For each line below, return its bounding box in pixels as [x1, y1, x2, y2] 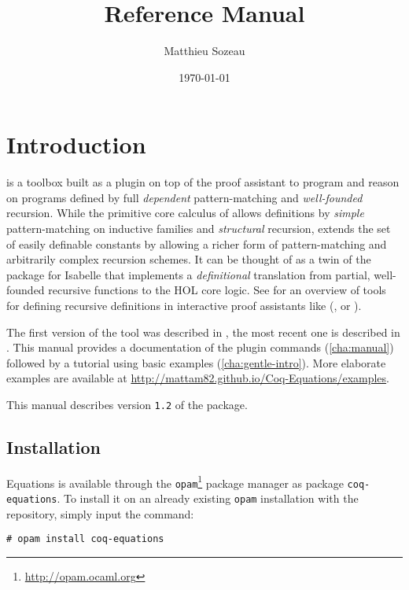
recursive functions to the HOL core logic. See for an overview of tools [48, 282, 386, 298]
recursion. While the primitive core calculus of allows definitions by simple [6, 205, 364, 221]
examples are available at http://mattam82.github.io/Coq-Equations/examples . [6, 370, 390, 386]
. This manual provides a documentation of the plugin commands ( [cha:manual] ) [6, 339, 394, 356]
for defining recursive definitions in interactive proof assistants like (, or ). [6, 297, 362, 313]
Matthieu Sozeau [164, 42, 245, 59]
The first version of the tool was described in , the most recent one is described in [6, 323, 400, 340]
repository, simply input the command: [6, 505, 194, 522]
